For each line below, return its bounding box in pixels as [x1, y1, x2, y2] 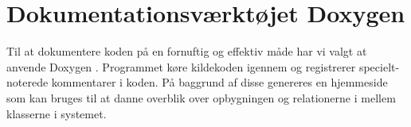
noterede [6, 74, 49, 90]
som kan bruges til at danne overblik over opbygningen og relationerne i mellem [6, 89, 396, 106]
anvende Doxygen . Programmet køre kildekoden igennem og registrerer [6, 58, 356, 75]
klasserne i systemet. [6, 105, 107, 121]
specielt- [358, 58, 400, 75]
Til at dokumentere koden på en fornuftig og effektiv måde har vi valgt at [6, 43, 367, 60]
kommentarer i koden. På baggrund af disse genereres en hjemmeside [51, 74, 388, 90]
